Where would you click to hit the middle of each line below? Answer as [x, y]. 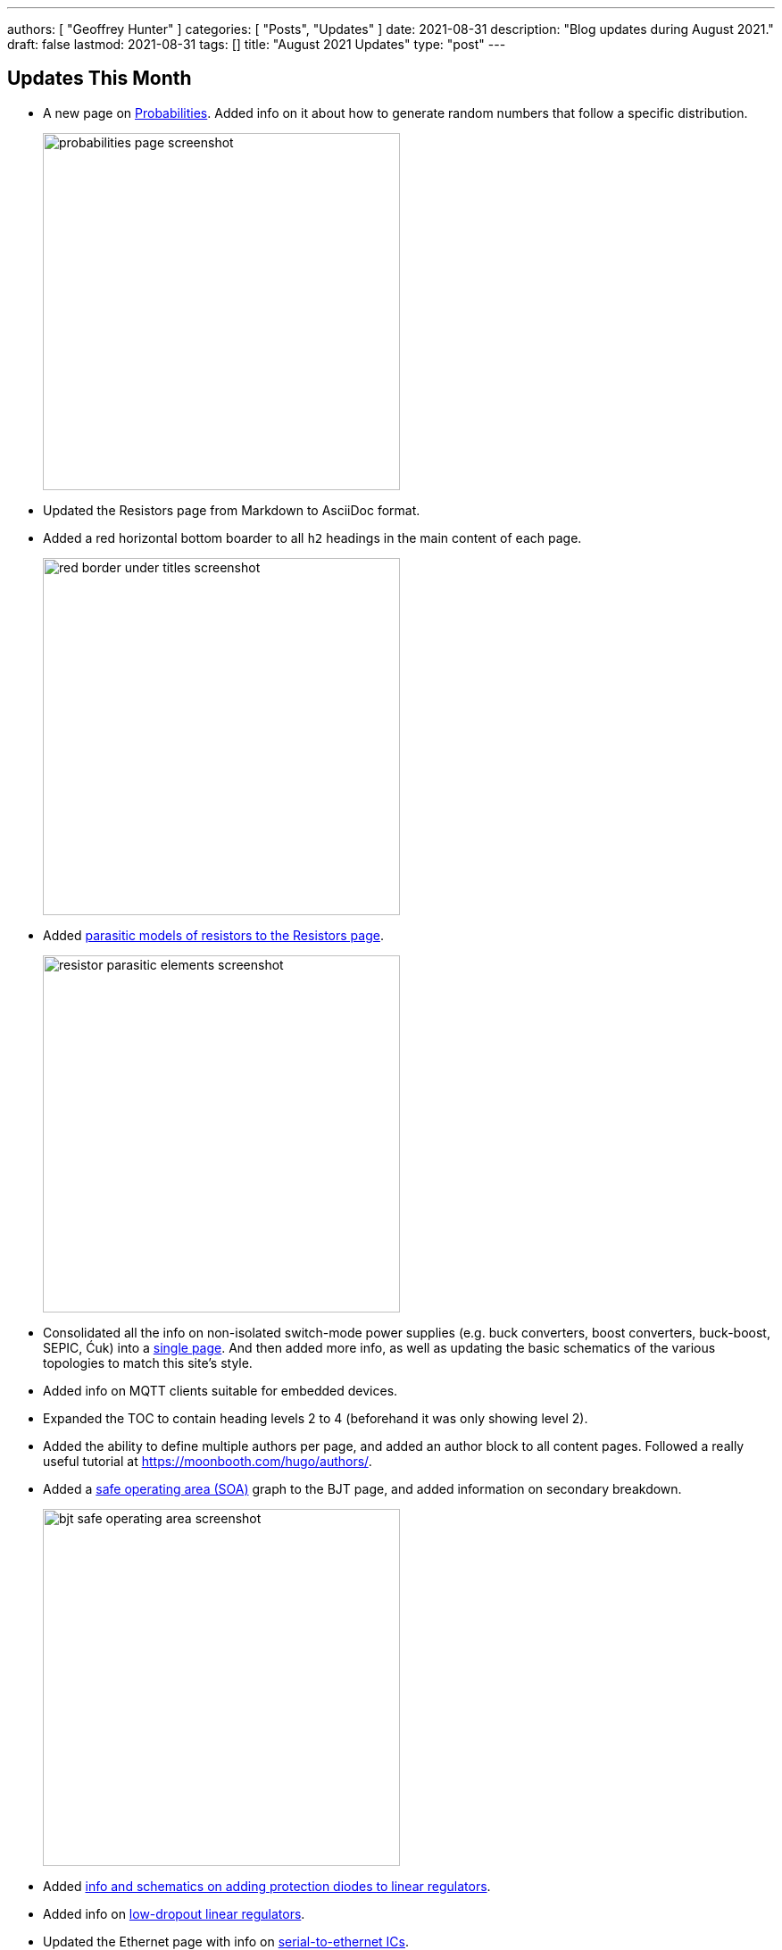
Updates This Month [100, 79]
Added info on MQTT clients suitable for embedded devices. [220, 1390]
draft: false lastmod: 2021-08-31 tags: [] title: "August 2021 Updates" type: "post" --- [257, 44]
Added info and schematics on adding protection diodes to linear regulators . [267, 1886]
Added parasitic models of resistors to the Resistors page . [213, 935]
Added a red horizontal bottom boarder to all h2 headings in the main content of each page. [312, 537]
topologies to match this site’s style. [148, 1362]
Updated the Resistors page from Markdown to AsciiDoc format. [232, 510]
